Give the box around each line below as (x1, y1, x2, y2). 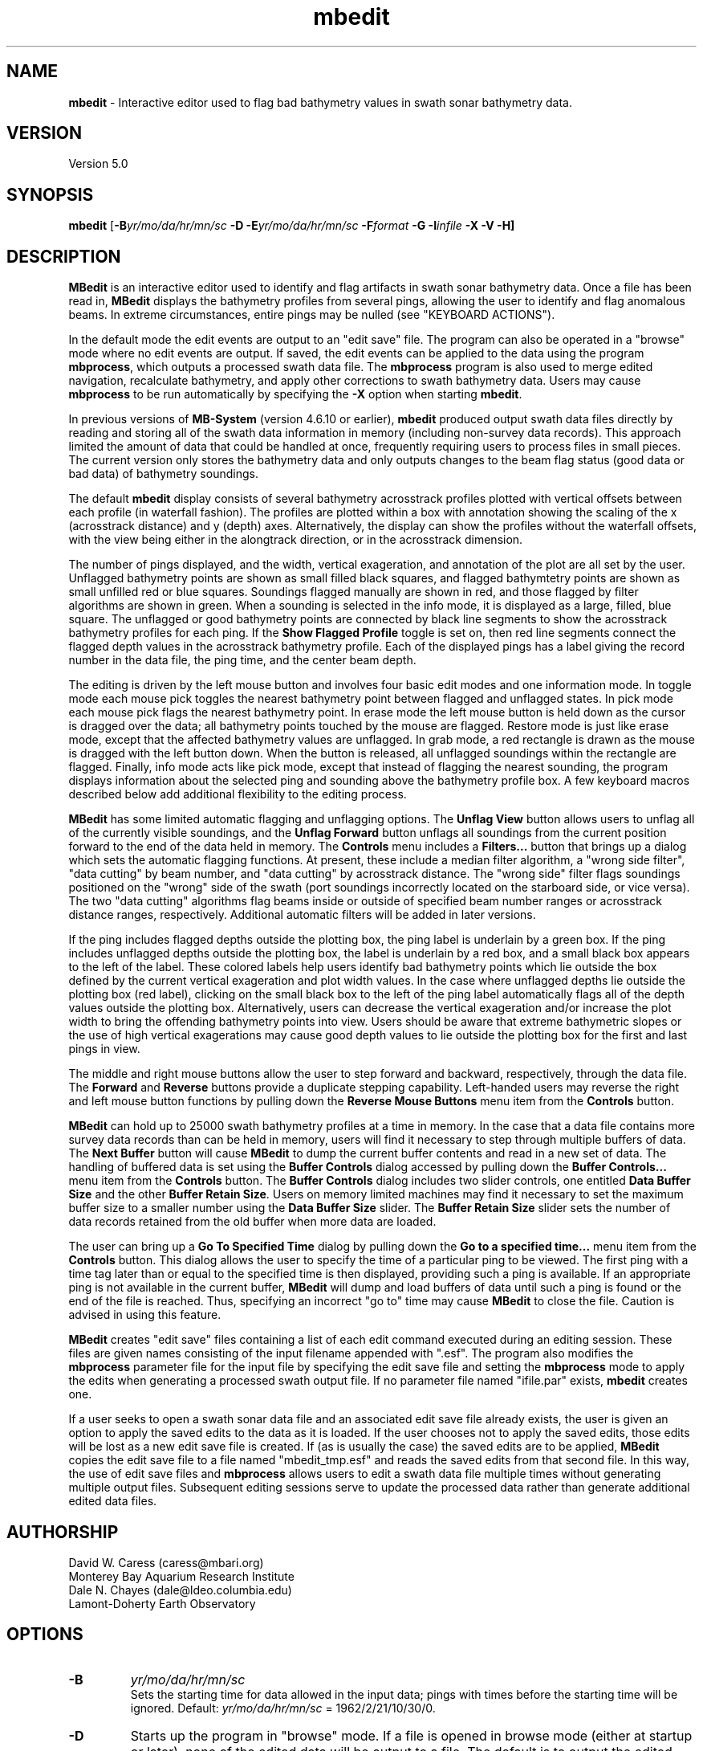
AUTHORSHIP (6, 1521, 119, 1542)
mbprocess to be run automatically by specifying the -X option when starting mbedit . (68, 387, 522, 402)
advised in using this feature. (68, 1308, 221, 1322)
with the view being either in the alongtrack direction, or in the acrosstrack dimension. (68, 533, 523, 547)
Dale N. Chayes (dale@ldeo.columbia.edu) (68, 1582, 292, 1597)
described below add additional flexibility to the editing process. (68, 787, 407, 802)
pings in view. (68, 1042, 140, 1056)
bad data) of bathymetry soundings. (68, 467, 258, 481)
